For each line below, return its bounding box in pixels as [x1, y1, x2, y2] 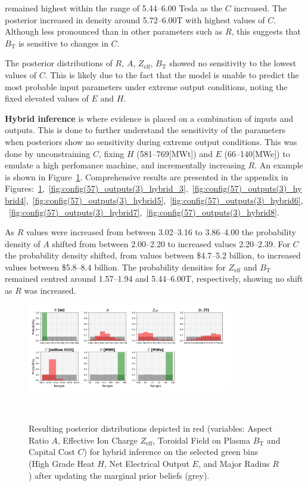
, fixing [98, 147, 125, 159]
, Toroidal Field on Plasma [153, 433, 251, 446]
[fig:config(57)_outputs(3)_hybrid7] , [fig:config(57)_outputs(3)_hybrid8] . [9, 205, 279, 218]
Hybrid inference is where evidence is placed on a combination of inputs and [5, 112, 294, 124]
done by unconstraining [5, 147, 91, 159]
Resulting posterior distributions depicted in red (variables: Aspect [29, 422, 273, 435]
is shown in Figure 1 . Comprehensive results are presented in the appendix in [5, 170, 288, 183]
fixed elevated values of [5, 92, 89, 104]
